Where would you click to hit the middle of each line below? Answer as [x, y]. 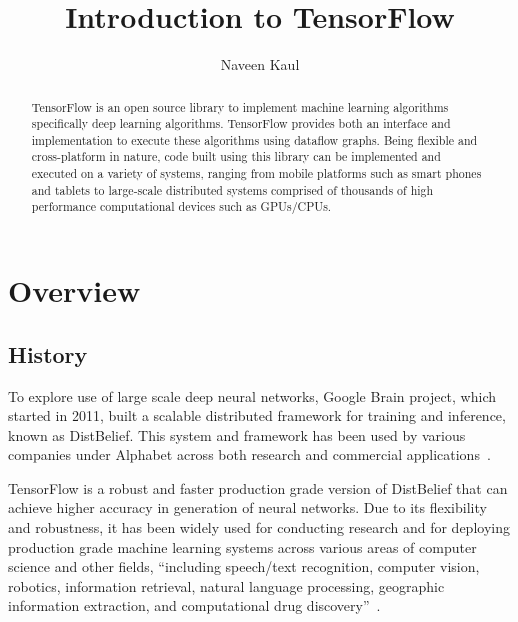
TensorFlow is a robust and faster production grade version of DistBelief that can [258, 487]
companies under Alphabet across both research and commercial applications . [249, 454]
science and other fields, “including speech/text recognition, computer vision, [244, 566]
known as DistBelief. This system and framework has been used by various [237, 434]
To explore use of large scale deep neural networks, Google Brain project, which [252, 395]
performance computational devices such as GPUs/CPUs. [181, 206]
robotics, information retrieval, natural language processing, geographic [226, 585]
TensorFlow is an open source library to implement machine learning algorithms [240, 106]
